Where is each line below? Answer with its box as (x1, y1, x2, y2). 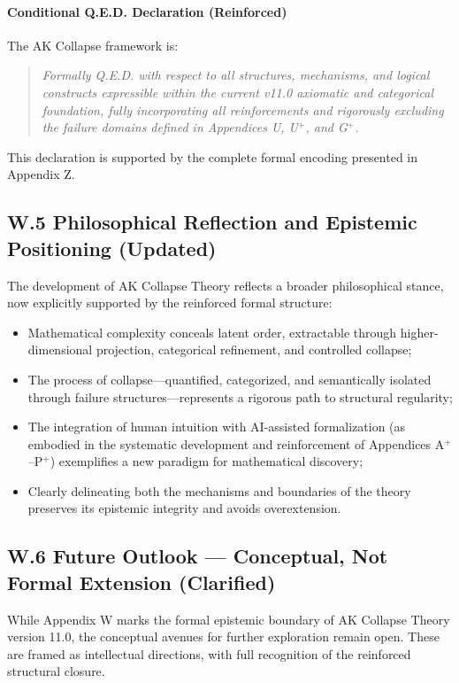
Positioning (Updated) (7, 234, 217, 261)
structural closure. (7, 662, 105, 680)
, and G (305, 118, 348, 136)
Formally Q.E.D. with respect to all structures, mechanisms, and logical (42, 66, 430, 84)
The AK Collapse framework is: (7, 35, 179, 54)
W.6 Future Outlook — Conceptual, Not (7, 542, 388, 570)
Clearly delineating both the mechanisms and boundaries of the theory (27, 481, 411, 500)
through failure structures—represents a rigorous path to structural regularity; (27, 387, 453, 406)
